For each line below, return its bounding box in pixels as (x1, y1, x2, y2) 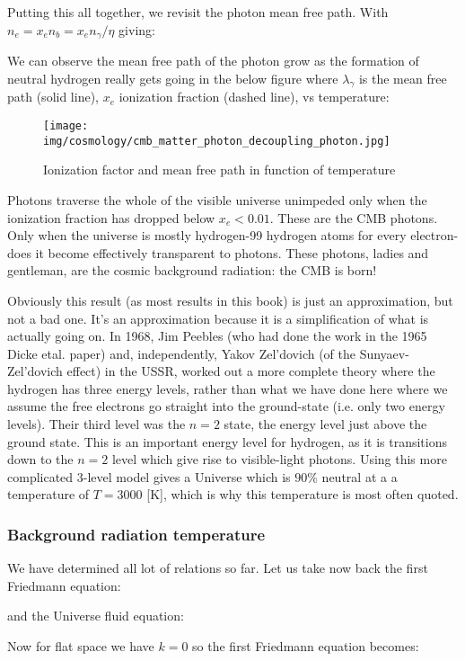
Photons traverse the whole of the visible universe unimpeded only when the (7, 190, 427, 209)
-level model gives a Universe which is (83, 467, 291, 486)
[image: (43, 120, 89, 133)
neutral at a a (321, 467, 398, 486)
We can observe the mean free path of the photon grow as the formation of (7, 51, 419, 70)
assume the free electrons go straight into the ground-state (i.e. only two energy (7, 397, 445, 415)
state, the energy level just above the (224, 415, 427, 433)
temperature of (7, 485, 90, 504)
